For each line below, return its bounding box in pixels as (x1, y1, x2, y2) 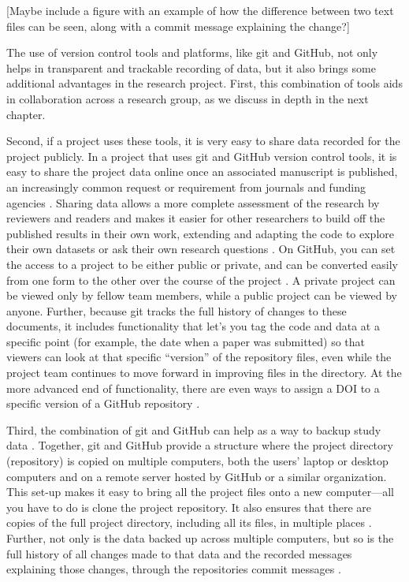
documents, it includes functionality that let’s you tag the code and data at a (6, 318, 380, 334)
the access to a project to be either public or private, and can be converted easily (6, 256, 398, 272)
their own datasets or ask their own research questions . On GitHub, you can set (6, 241, 396, 257)
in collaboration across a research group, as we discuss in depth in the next (6, 90, 369, 106)
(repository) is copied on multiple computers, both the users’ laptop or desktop (6, 453, 389, 469)
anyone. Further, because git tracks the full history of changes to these (6, 302, 347, 319)
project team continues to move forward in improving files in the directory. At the (6, 364, 402, 381)
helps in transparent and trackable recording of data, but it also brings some (6, 59, 376, 76)
